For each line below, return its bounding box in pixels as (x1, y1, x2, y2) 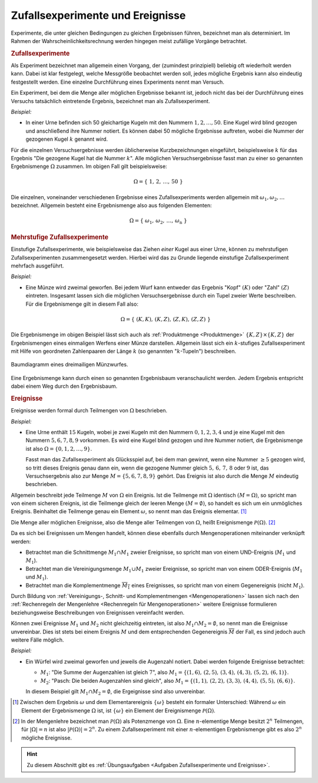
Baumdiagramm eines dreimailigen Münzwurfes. (11, 361, 128, 368)
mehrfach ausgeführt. (11, 262, 64, 269)
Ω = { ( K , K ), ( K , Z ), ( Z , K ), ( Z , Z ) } (120, 316, 211, 322)
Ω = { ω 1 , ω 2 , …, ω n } (129, 217, 188, 226)
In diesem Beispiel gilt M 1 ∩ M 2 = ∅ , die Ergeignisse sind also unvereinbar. (25, 688, 206, 696)
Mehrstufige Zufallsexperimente (11, 233, 109, 241)
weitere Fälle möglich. (11, 636, 64, 643)
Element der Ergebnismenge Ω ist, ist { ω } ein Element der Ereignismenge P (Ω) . (21, 707, 216, 714)
